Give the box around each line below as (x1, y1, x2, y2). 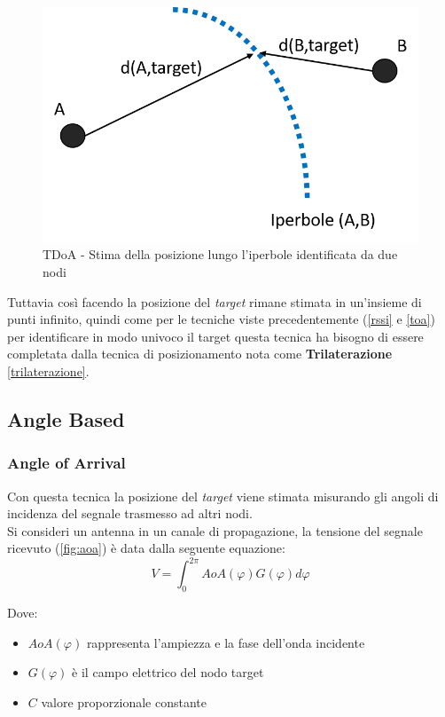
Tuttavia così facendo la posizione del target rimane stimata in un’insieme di (7, 292, 422, 311)
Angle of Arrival (7, 452, 126, 474)
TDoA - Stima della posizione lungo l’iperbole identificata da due (43, 245, 398, 264)
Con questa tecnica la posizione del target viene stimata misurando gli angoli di (7, 486, 439, 505)
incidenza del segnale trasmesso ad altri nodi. (7, 504, 253, 523)
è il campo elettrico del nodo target (72, 663, 264, 682)
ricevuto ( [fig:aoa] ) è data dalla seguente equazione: (7, 539, 285, 557)
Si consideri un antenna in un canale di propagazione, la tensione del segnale (7, 521, 423, 540)
